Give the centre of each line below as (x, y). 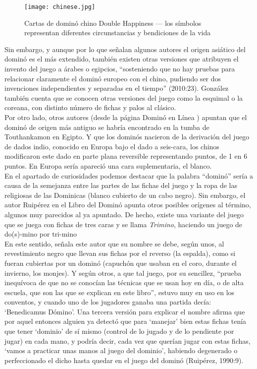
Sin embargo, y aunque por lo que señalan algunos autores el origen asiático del (125, 49)
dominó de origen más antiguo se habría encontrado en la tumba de (107, 127)
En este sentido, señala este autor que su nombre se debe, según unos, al (114, 243)
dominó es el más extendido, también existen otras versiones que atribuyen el (122, 59)
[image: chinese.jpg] (60, 7)
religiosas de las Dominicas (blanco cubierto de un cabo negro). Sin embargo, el (125, 195)
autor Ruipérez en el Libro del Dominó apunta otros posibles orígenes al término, (128, 205)
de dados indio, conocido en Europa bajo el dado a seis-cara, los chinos (112, 146)
